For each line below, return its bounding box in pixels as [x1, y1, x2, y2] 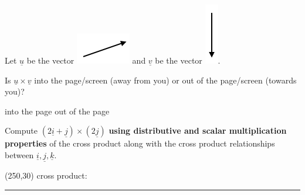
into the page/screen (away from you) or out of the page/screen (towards [34, 74, 297, 86]
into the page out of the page [5, 105, 110, 117]
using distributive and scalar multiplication [109, 124, 287, 137]
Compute [5, 124, 38, 137]
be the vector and [26, 54, 146, 66]
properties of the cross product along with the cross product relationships [5, 137, 275, 149]
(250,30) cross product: [5, 169, 87, 182]
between [5, 148, 34, 161]
